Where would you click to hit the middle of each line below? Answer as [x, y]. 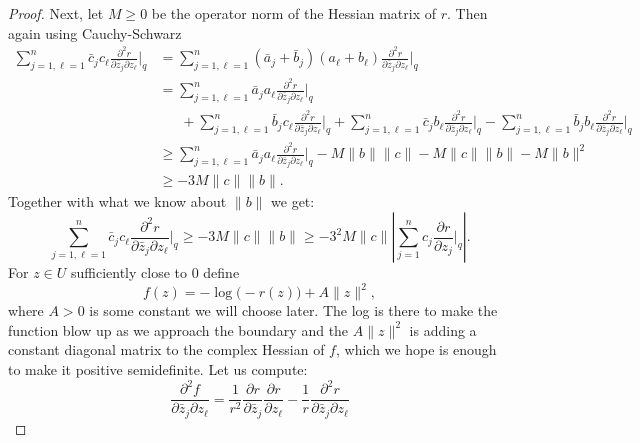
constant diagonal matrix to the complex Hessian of [166, 349]
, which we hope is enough [416, 349]
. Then [467, 13]
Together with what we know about [117, 201]
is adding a [443, 329]
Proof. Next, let [56, 13]
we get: [293, 201]
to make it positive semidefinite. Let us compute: [158, 368]
